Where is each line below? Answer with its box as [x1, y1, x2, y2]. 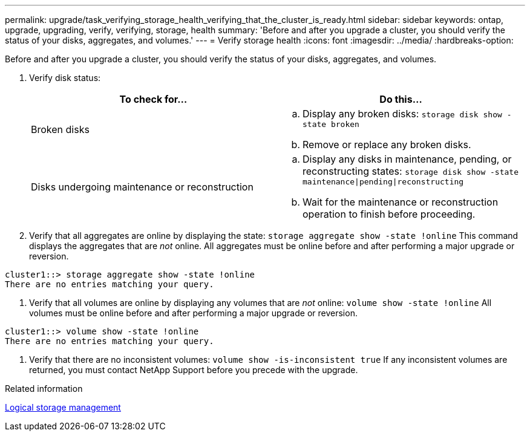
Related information [5, 383, 83, 394]
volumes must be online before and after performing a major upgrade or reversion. [29, 308, 358, 318]
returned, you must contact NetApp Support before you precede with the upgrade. [29, 365, 358, 375]
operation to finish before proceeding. [303, 208, 476, 220]
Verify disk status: [29, 73, 101, 83]
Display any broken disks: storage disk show [303, 108, 502, 120]
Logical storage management [5, 402, 121, 412]
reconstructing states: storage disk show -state [303, 165, 519, 177]
